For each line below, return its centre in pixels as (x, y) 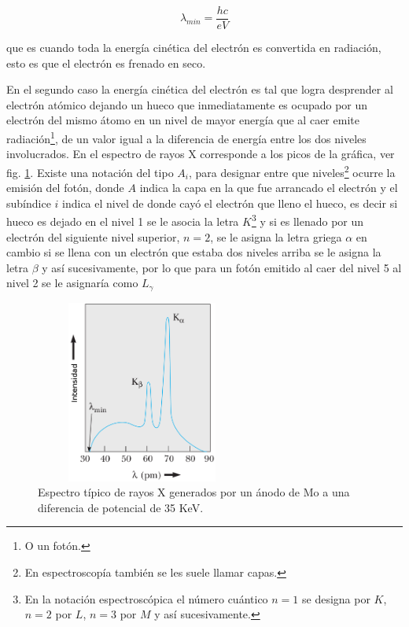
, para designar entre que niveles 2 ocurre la (292, 171)
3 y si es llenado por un (308, 220)
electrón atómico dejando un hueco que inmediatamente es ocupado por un (187, 104)
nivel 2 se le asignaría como (72, 283)
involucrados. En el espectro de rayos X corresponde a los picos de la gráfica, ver (201, 154)
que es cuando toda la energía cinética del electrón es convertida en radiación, (194, 48)
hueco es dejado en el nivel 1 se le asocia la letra (123, 221)
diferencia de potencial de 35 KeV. (121, 507)
